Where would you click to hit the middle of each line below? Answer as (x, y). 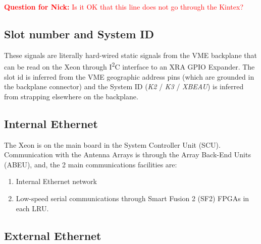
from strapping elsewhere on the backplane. (71, 96)
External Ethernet (53, 235)
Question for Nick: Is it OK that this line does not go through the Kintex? (124, 7)
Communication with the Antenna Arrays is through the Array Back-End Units (127, 155)
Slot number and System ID (79, 34)
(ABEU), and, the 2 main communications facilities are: (91, 164)
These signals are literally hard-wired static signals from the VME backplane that (130, 55)
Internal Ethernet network (56, 181)
